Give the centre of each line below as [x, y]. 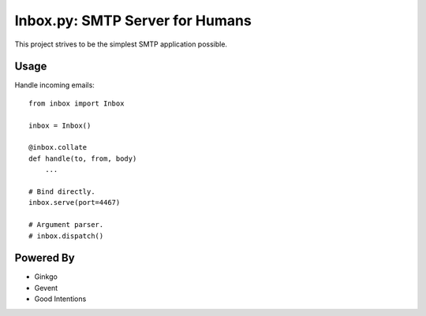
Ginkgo [46, 277]
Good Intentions [60, 299]
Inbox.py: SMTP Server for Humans [133, 20]
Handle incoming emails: [54, 85]
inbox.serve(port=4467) [75, 203]
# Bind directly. [62, 191]
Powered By [45, 258]
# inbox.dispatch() [66, 236]
